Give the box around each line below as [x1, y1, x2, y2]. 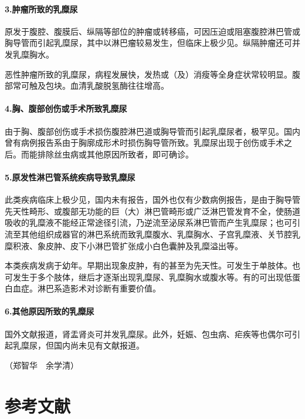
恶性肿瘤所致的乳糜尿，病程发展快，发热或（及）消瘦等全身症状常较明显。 [5, 68, 292, 80]
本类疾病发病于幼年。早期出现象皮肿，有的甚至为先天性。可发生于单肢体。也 [5, 259, 300, 271]
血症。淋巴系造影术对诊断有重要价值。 [12, 282, 161, 294]
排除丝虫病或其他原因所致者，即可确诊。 [37, 148, 194, 160]
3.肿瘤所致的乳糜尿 [5, 2, 78, 15]
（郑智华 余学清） [5, 358, 79, 371]
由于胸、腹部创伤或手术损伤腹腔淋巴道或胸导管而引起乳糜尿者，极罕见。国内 [5, 125, 300, 137]
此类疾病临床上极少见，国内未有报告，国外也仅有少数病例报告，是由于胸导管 [5, 193, 300, 206]
